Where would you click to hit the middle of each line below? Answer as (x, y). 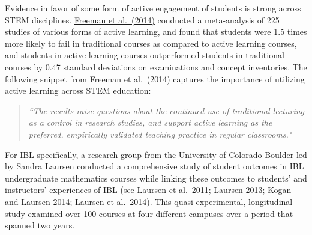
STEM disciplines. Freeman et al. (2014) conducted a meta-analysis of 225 (142, 20)
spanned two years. (40, 225)
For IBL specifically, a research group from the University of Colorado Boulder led (156, 154)
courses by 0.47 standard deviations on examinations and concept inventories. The (156, 66)
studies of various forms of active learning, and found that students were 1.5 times (156, 32)
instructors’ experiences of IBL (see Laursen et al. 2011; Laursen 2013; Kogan (148, 190)
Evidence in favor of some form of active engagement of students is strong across (153, 8)
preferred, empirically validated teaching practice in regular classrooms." (160, 134)
